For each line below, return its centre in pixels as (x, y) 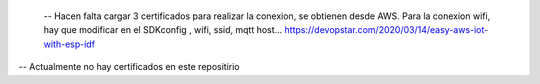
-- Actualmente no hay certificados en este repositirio (129, 67)
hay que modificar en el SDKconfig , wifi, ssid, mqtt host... (163, 30)
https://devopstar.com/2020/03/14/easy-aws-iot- (386, 30)
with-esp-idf (69, 44)
